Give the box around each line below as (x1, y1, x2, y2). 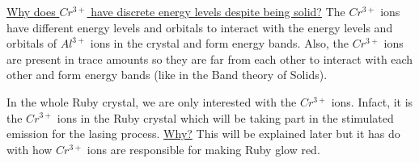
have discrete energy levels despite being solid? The (91, 3, 345, 19)
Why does (6, 3, 56, 19)
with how (6, 140, 53, 157)
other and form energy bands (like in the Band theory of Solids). (6, 66, 328, 83)
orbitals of (6, 35, 57, 52)
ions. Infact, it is (331, 93, 413, 110)
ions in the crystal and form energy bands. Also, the (90, 35, 349, 52)
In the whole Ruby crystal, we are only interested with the (6, 93, 297, 110)
